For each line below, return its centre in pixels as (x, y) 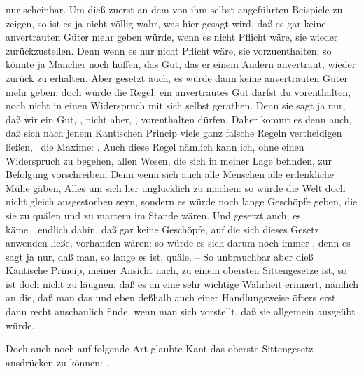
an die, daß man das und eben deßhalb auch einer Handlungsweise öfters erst (171, 297)
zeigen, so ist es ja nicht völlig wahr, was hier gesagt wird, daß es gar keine (166, 23)
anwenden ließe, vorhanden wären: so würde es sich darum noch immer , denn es (178, 243)
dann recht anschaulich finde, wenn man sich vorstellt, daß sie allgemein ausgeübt (181, 311)
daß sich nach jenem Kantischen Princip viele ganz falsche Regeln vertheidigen (174, 133)
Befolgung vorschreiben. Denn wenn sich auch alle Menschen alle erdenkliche (170, 174)
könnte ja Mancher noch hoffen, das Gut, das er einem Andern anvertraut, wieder (181, 64)
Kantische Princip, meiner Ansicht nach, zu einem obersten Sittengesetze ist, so (176, 270)
